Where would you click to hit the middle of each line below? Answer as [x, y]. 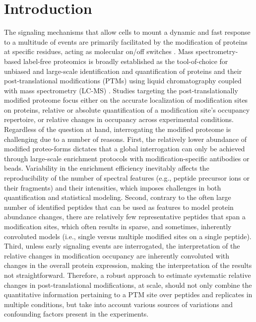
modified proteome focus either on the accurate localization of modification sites [126, 100]
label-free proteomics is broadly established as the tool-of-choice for [126, 61]
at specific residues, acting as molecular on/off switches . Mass [99, 51]
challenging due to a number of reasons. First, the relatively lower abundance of [126, 139]
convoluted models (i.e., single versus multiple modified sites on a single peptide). [128, 236]
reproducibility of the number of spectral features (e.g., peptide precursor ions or [127, 178]
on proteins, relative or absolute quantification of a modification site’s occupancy [127, 109]
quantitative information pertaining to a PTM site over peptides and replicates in [128, 294]
